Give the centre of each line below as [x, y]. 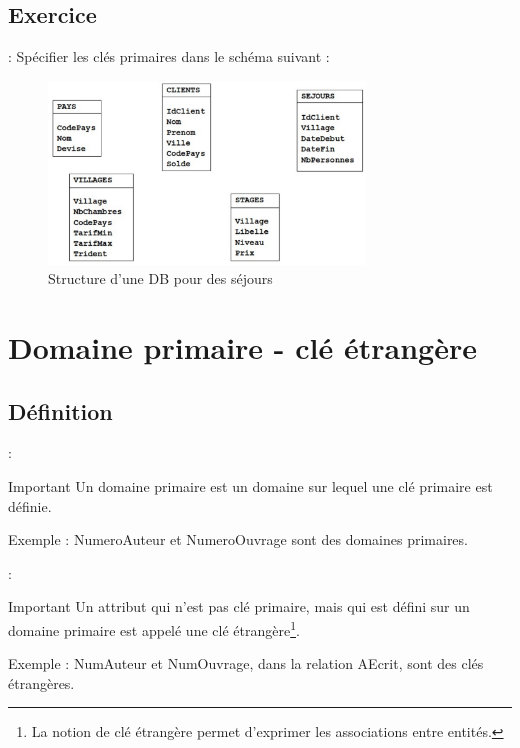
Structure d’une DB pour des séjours [160, 278]
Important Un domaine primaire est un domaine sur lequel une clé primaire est [250, 486]
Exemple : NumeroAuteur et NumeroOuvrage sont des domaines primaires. [238, 539]
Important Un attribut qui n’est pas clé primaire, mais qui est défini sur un [239, 606]
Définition [60, 410]
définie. [30, 505]
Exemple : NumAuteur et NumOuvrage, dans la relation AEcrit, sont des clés [246, 663]
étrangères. [41, 682]
